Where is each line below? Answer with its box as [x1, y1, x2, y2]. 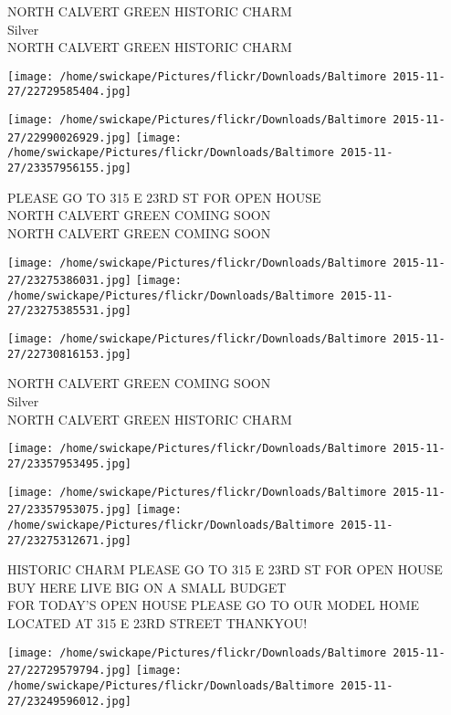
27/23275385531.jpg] [7, 304, 132, 318]
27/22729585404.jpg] [7, 85, 132, 99]
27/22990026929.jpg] [7, 131, 132, 144]
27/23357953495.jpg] [7, 457, 132, 470]
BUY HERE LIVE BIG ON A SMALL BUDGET [7, 577, 287, 596]
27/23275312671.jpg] [7, 533, 132, 547]
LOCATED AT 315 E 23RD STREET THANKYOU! [7, 613, 308, 632]
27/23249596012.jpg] [7, 694, 132, 708]
